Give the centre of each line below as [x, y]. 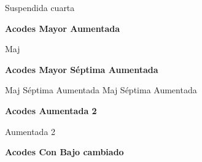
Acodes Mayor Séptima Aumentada [82, 69]
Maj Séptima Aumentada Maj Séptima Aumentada [101, 90]
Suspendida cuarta [40, 7]
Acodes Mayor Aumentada [62, 28]
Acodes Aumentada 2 [51, 110]
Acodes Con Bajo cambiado [64, 152]
